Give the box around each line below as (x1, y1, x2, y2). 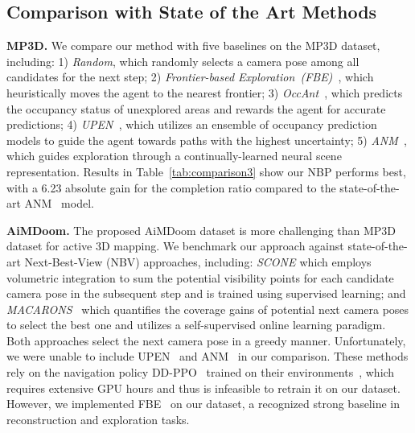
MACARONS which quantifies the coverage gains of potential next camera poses (6, 300, 409, 317)
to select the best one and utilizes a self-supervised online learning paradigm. (6, 316, 386, 333)
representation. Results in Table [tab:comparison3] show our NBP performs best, (6, 163, 406, 179)
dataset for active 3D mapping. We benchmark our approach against (6, 237, 344, 254)
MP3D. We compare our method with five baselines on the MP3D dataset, (6, 37, 380, 54)
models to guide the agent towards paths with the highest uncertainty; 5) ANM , (6, 131, 407, 148)
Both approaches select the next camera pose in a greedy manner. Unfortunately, (6, 332, 406, 348)
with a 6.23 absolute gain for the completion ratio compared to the (6, 179, 336, 196)
